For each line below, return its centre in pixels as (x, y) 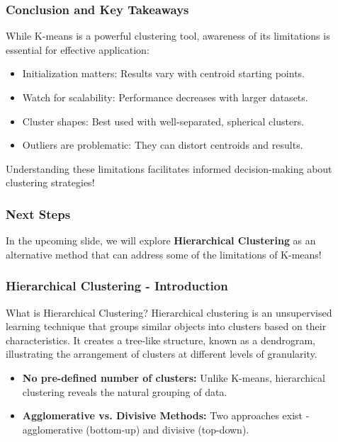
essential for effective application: (78, 49)
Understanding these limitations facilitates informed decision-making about (169, 168)
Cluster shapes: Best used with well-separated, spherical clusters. (163, 121)
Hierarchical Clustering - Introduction (117, 286)
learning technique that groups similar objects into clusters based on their (166, 326)
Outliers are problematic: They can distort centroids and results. (163, 145)
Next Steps (38, 214)
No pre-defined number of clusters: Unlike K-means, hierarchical (174, 377)
